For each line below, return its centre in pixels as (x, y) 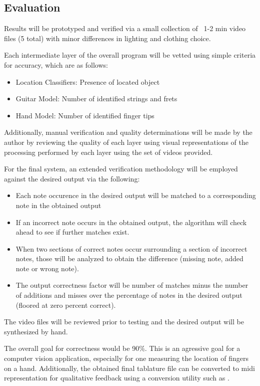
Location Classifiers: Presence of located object (88, 81)
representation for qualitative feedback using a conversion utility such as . (117, 378)
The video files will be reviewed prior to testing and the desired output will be (124, 322)
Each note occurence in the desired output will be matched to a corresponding (136, 195)
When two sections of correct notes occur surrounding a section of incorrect (131, 248)
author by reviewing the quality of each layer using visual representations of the (126, 142)
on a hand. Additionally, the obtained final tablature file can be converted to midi (129, 368)
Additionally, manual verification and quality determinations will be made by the (128, 132)
